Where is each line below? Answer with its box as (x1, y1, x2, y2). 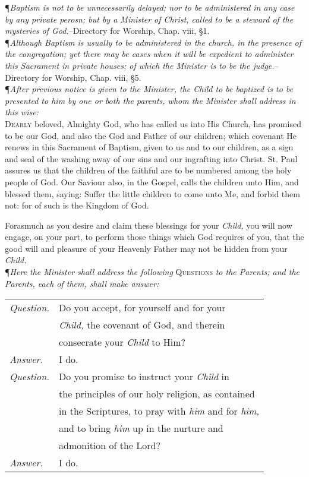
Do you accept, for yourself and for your (59, 301, 226, 315)
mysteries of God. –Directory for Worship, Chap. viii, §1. (5, 24, 210, 37)
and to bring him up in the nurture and (59, 421, 223, 435)
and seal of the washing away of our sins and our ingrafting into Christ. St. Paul (5, 152, 298, 165)
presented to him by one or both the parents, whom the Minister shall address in (5, 94, 296, 106)
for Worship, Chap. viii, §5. (42, 71, 141, 83)
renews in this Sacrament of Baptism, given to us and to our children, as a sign (5, 141, 294, 153)
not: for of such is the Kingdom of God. (5, 199, 149, 211)
